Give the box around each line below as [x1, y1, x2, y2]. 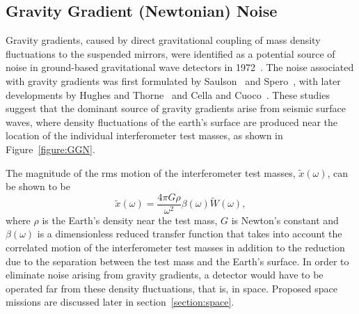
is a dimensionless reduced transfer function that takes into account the [37, 226, 342, 241]
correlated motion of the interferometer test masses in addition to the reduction [6, 240, 345, 254]
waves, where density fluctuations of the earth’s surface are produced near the [6, 114, 337, 129]
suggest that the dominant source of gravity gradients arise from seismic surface [6, 101, 346, 116]
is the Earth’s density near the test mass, [42, 212, 218, 227]
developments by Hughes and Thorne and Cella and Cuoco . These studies [6, 87, 330, 102]
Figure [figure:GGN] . [6, 141, 95, 156]
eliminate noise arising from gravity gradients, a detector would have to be [6, 267, 324, 282]
